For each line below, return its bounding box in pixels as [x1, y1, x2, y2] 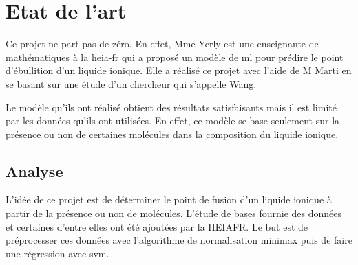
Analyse [6, 160, 63, 181]
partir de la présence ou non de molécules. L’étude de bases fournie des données [6, 206, 342, 220]
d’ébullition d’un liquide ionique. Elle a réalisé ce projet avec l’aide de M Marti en [6, 63, 352, 78]
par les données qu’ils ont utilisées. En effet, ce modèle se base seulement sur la [6, 113, 340, 128]
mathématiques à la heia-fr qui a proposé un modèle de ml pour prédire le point [6, 49, 344, 64]
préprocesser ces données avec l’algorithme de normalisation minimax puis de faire [6, 233, 352, 247]
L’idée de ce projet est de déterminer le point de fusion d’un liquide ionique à [6, 192, 332, 207]
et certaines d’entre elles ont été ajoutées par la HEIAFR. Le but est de [6, 219, 308, 233]
